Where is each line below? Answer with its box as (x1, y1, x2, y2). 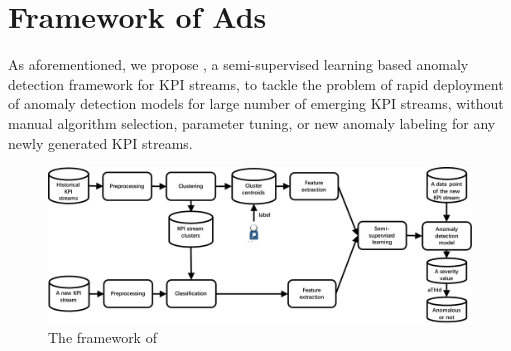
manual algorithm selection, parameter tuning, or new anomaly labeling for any (8, 112, 496, 133)
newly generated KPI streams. (8, 132, 193, 153)
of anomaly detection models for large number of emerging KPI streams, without (8, 93, 504, 114)
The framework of (48, 327, 157, 348)
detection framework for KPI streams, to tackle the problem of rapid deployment (8, 73, 504, 94)
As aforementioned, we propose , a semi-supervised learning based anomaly (8, 54, 469, 75)
